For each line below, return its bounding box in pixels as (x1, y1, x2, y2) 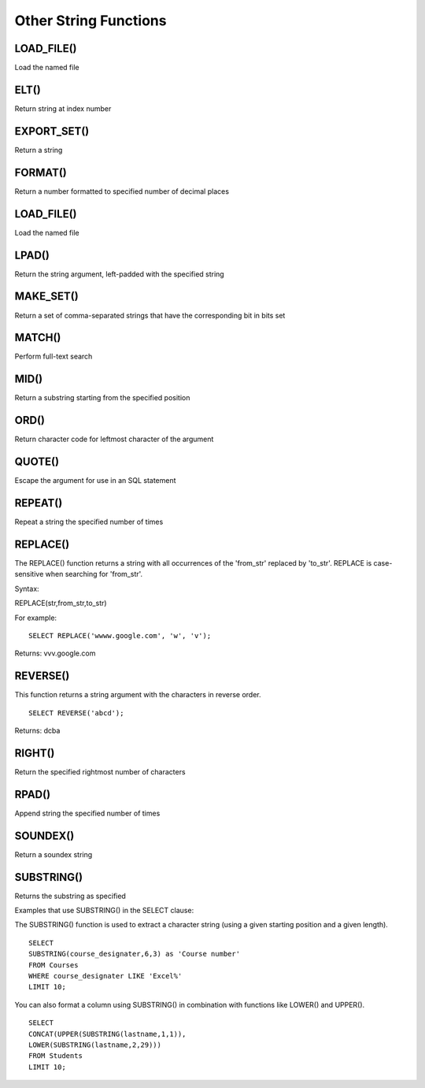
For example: (14, 613, 57, 622)
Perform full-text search (14, 351, 93, 362)
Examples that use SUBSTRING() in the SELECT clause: (14, 905, 194, 915)
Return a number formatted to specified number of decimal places (14, 186, 230, 196)
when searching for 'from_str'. (45, 570, 143, 579)
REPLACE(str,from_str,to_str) (14, 599, 107, 608)
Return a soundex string (14, 849, 93, 859)
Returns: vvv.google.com (14, 648, 96, 658)
